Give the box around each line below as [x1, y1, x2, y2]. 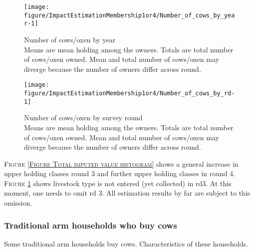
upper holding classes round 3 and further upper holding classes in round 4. [4, 168, 236, 179]
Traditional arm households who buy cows [4, 219, 177, 231]
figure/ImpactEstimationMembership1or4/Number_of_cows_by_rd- [24, 90, 235, 97]
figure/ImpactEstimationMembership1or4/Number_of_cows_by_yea [24, 11, 235, 19]
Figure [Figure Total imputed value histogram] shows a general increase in [4, 158, 239, 169]
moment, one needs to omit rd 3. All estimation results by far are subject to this [4, 188, 251, 198]
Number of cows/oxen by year [24, 34, 116, 44]
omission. [4, 198, 32, 208]
